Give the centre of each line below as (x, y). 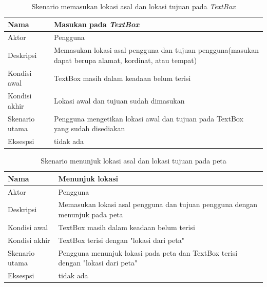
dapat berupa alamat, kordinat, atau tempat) (126, 60)
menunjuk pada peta (91, 214)
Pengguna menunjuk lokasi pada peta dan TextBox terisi (148, 252)
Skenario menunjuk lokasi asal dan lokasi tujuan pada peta (133, 161)
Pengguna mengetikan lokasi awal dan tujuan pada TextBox (149, 118)
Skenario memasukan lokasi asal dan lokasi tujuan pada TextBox (133, 6)
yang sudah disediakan (90, 128)
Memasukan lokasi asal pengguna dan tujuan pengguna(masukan (157, 50)
